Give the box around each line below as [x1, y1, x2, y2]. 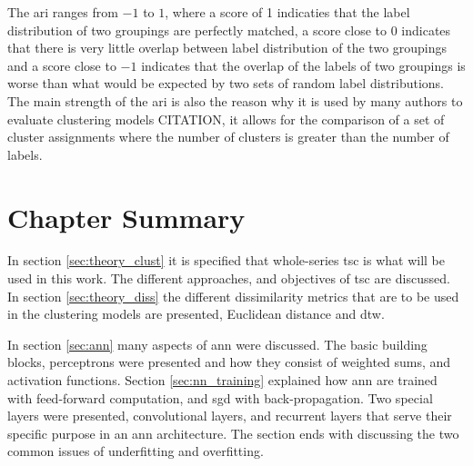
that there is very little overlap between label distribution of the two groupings [7, 38, 448, 57]
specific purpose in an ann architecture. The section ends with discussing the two [7, 423, 459, 442]
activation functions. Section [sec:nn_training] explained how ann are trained [7, 371, 438, 390]
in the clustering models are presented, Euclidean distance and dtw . [7, 304, 385, 323]
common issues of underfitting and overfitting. [7, 441, 264, 461]
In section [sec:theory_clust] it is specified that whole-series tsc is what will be [7, 251, 446, 270]
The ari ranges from [7, 3, 118, 21]
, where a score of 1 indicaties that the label [165, 3, 410, 21]
